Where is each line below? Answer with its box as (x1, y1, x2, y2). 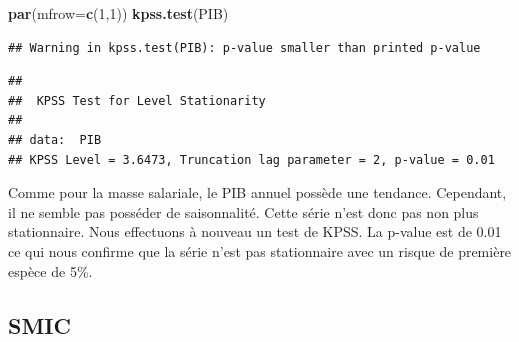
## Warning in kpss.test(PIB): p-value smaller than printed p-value (8, 40, 481, 55)
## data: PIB (8, 132, 102, 147)
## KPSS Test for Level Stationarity (8, 93, 266, 108)
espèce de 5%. (8, 260, 93, 281)
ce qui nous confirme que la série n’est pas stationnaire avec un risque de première (8, 240, 512, 261)
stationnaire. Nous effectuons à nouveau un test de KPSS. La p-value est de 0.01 (8, 221, 502, 242)
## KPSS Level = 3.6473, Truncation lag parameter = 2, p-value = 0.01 (8, 152, 495, 167)
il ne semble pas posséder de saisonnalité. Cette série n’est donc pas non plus (8, 201, 479, 222)
